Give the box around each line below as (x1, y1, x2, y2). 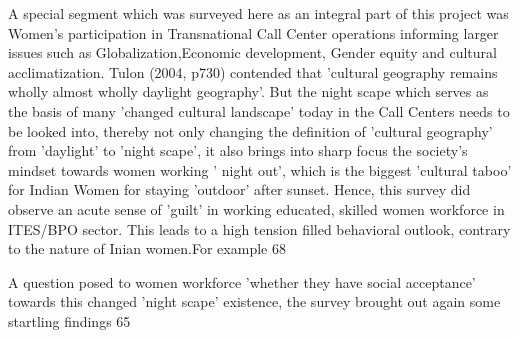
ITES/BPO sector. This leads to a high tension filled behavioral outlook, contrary (8, 218, 511, 239)
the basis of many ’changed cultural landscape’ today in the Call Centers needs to (8, 100, 510, 121)
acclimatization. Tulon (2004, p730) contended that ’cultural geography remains (8, 61, 498, 82)
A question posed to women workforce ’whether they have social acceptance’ (8, 271, 476, 292)
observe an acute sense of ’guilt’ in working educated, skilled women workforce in (8, 198, 505, 219)
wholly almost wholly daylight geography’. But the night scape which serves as (8, 81, 489, 102)
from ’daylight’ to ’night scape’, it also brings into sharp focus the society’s (8, 140, 468, 161)
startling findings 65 (8, 310, 131, 331)
